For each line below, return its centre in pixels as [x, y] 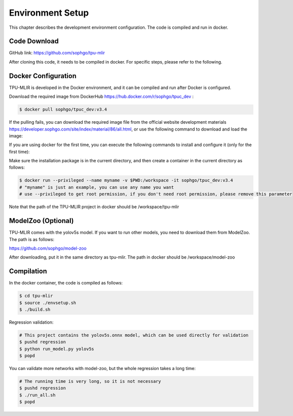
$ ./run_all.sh [37, 395]
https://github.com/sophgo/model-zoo [48, 248]
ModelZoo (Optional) [42, 221]
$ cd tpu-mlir [36, 296]
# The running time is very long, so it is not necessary [90, 382]
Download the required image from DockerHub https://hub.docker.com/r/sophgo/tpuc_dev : [101, 97]
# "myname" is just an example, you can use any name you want [97, 187]
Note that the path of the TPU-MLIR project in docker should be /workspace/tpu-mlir [94, 207]
